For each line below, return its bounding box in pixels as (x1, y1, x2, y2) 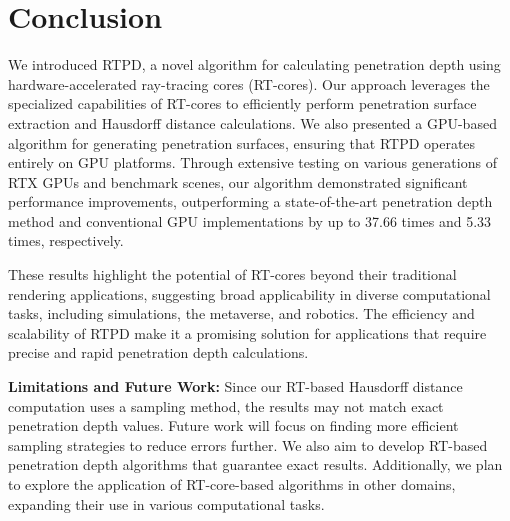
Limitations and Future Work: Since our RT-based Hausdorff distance (8, 376, 463, 397)
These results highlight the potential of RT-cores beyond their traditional (8, 264, 457, 285)
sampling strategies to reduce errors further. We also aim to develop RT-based (8, 434, 488, 455)
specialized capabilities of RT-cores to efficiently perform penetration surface (8, 93, 477, 114)
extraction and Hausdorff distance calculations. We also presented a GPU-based (8, 112, 497, 133)
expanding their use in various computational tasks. (8, 493, 325, 514)
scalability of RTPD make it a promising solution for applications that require (8, 322, 487, 343)
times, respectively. (8, 230, 124, 251)
